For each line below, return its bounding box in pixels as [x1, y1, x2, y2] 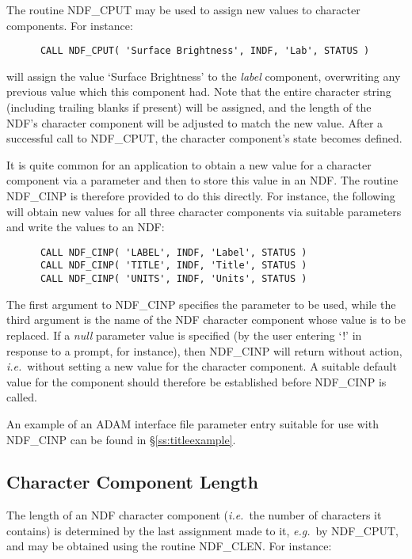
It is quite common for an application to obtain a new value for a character [6, 156, 372, 173]
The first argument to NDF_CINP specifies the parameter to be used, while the [6, 295, 396, 312]
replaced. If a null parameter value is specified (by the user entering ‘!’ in [6, 326, 362, 343]
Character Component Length [6, 470, 258, 494]
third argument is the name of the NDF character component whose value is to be [6, 311, 406, 328]
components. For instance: [6, 17, 133, 33]
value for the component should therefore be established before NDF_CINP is [6, 373, 387, 390]
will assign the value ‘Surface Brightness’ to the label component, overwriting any [6, 67, 401, 84]
